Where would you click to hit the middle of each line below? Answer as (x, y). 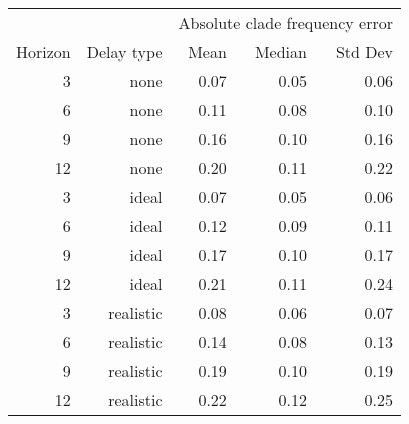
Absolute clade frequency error (286, 22)
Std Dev (364, 51)
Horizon (43, 51)
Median (280, 51)
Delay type (124, 51)
